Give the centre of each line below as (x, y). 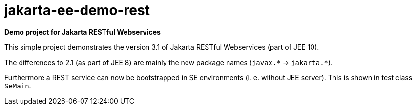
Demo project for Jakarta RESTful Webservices (83, 32)
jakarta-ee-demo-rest (77, 10)
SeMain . (18, 86)
